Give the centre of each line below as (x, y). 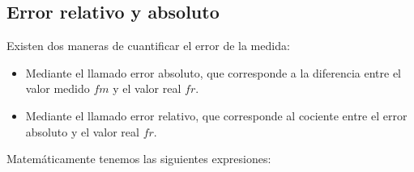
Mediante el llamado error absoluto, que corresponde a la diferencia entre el (213, 72)
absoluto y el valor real (82, 131)
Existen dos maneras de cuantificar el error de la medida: (148, 46)
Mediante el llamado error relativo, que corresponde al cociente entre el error (216, 115)
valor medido (58, 88)
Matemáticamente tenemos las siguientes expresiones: (139, 159)
